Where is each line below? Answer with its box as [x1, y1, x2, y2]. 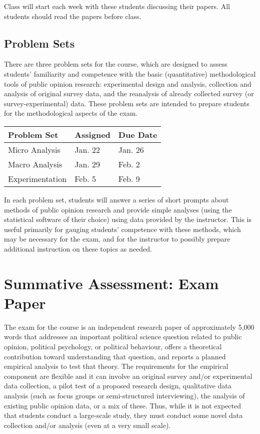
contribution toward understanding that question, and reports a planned [4, 351, 226, 361]
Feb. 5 [74, 172, 96, 184]
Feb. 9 [118, 172, 140, 184]
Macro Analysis [8, 158, 62, 170]
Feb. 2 [118, 158, 140, 170]
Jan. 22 [74, 143, 100, 155]
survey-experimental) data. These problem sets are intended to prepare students [4, 98, 249, 108]
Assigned [74, 128, 110, 140]
